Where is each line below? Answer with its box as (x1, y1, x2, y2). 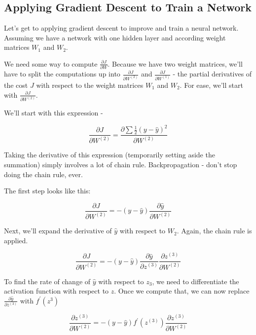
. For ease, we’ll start (180, 79, 243, 90)
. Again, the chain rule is (177, 225, 252, 236)
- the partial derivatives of (173, 69, 252, 79)
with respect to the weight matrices (36, 79, 144, 90)
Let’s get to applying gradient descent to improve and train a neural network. (4, 23, 239, 33)
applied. (4, 235, 28, 245)
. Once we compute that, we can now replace (114, 286, 250, 296)
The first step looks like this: (4, 186, 91, 196)
